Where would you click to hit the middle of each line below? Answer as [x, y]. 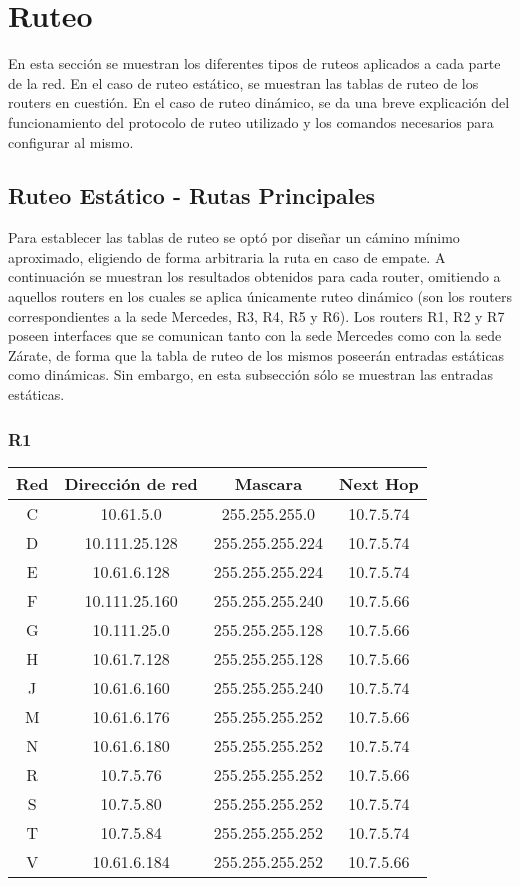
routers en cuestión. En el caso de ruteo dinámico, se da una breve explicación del [259, 102]
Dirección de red [131, 483]
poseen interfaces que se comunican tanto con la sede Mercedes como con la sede [255, 335]
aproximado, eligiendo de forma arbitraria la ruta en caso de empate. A [227, 256]
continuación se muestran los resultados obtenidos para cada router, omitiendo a [254, 276]
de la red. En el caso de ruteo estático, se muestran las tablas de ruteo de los [243, 82]
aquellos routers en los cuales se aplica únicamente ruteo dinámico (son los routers [260, 296]
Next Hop [379, 483]
